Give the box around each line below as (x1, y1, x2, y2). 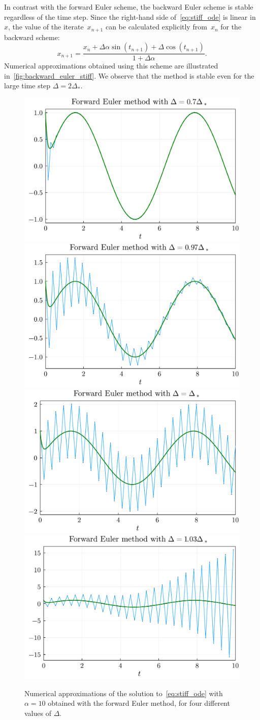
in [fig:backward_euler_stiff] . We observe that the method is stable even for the (4, 70, 254, 81)
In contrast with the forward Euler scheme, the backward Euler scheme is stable (4, 2, 253, 12)
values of (24, 707, 51, 718)
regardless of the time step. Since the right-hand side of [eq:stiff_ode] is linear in (4, 11, 256, 22)
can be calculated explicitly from (105, 21, 207, 32)
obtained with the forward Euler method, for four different (48, 698, 230, 708)
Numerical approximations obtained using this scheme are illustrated (4, 60, 218, 71)
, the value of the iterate (8, 21, 84, 32)
